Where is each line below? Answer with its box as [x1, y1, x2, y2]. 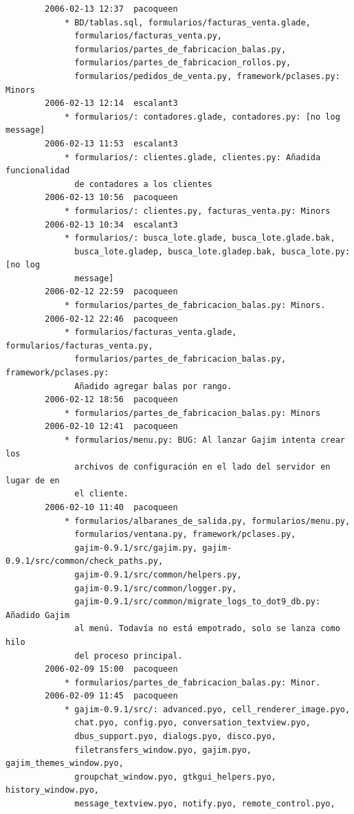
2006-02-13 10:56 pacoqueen [45, 192, 178, 203]
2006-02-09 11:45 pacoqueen [45, 691, 178, 701]
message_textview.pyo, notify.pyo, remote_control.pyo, [74, 799, 335, 809]
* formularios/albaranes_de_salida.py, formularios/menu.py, [64, 516, 351, 526]
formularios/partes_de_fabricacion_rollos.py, [74, 58, 291, 68]
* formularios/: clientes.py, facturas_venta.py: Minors [64, 206, 331, 216]
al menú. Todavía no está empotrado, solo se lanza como [74, 624, 340, 634]
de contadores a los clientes [74, 179, 212, 189]
